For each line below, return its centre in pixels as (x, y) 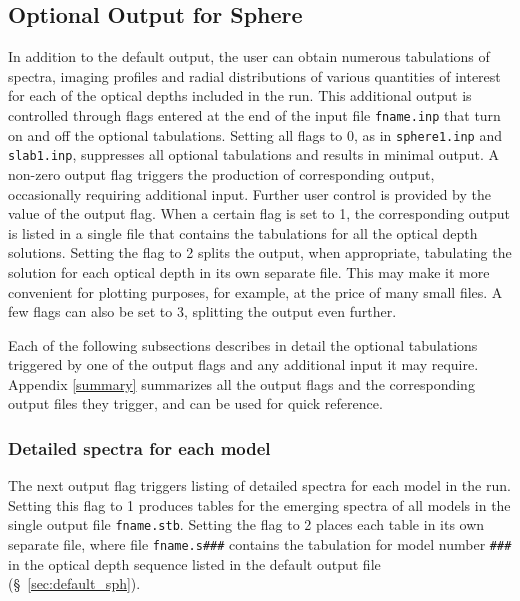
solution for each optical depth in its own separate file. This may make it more (249, 271)
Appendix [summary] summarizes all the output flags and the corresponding (241, 383)
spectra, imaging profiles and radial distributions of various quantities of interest (254, 75)
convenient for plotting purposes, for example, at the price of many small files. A (255, 291)
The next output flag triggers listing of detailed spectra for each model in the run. (259, 485)
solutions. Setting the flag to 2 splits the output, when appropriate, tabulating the (260, 252)
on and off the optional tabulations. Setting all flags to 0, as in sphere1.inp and (255, 134)
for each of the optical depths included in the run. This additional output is (240, 95)
